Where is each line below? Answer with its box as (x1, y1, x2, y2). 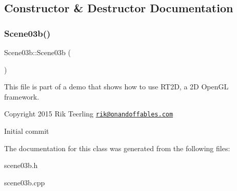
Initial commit (4, 126, 49, 136)
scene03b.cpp (4, 177, 45, 187)
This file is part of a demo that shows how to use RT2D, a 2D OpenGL (4, 81, 229, 92)
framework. (4, 91, 39, 102)
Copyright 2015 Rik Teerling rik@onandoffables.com (4, 108, 173, 119)
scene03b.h (4, 160, 38, 171)
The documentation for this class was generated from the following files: (4, 142, 230, 153)
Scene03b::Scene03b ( (4, 47, 71, 57)
